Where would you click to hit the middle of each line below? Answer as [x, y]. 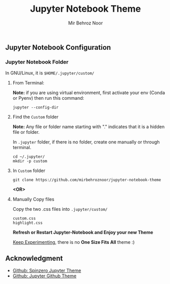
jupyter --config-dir [35, 107]
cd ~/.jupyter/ [29, 157]
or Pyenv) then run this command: [48, 98]
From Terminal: [29, 83]
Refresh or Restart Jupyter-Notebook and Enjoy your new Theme [83, 233]
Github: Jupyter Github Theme [45, 276]
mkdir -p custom [30, 161]
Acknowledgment [34, 258]
